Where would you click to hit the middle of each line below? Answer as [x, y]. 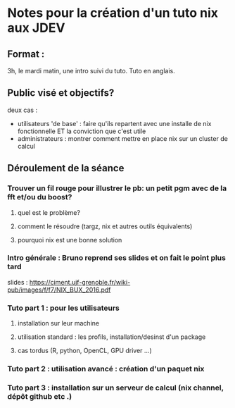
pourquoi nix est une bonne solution [70, 240]
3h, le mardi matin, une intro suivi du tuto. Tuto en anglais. [91, 71]
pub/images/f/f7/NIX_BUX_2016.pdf [59, 290]
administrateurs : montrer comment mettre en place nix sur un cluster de [123, 138]
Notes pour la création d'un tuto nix [113, 13]
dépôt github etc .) [40, 396]
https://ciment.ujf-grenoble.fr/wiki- [80, 282]
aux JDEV [36, 28]
